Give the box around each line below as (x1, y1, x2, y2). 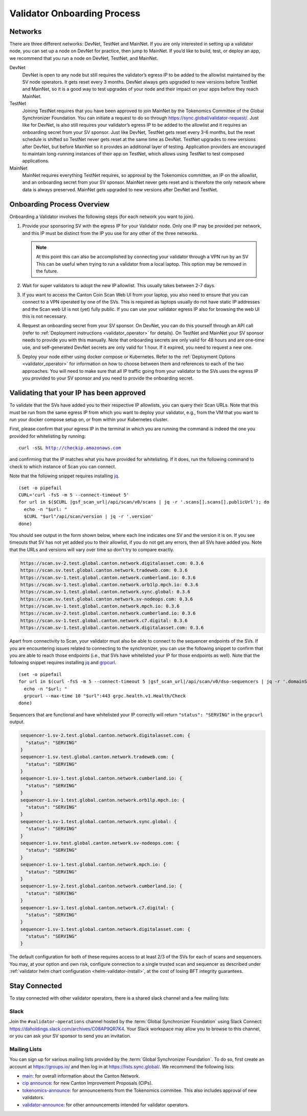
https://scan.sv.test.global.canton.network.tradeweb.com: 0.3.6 (20, 567, 188, 573)
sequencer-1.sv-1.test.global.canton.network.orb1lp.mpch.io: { (20, 797, 185, 803)
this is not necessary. (22, 313, 68, 320)
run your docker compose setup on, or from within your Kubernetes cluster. (9, 416, 169, 423)
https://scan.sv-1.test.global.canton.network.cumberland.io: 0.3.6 (20, 574, 196, 581)
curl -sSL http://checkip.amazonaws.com (18, 445, 121, 451)
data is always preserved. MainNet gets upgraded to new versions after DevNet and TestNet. (22, 186, 218, 192)
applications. (22, 158, 50, 164)
